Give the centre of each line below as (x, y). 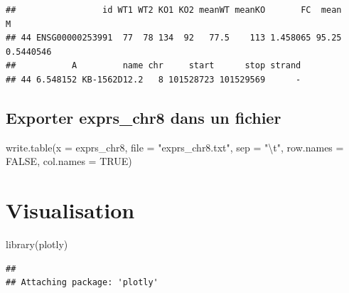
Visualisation (70, 210)
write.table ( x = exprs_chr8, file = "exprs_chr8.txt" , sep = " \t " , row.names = (175, 147)
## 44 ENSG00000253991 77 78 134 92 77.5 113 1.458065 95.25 (174, 38)
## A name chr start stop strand (154, 66)
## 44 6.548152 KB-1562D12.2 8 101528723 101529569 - (154, 79)
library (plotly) (37, 244)
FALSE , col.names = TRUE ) (69, 161)
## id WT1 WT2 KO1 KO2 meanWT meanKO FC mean (174, 10)
